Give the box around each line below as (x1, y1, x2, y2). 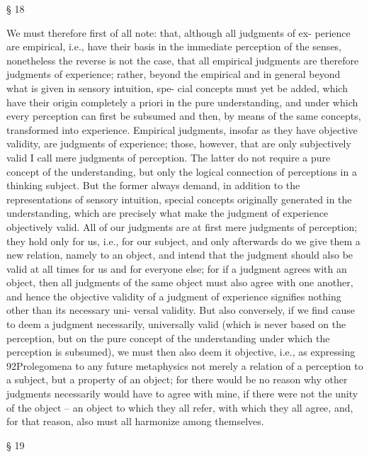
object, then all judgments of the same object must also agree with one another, (6, 275, 353, 290)
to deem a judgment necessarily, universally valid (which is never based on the (6, 317, 346, 332)
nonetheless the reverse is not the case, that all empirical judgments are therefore (6, 52, 359, 67)
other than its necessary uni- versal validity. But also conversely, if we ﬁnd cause (6, 303, 356, 317)
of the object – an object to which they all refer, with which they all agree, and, (6, 400, 353, 414)
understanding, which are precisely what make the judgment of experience (6, 205, 329, 220)
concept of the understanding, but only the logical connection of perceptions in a (6, 164, 357, 179)
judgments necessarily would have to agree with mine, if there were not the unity (6, 386, 358, 401)
